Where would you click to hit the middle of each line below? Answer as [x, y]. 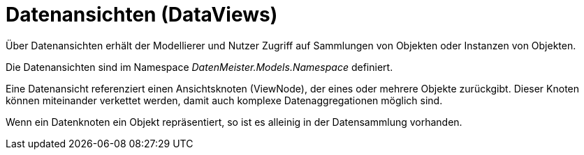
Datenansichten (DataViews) [142, 15]
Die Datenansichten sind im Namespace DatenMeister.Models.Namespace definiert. [199, 67]
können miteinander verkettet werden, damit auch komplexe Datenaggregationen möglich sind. [224, 100]
